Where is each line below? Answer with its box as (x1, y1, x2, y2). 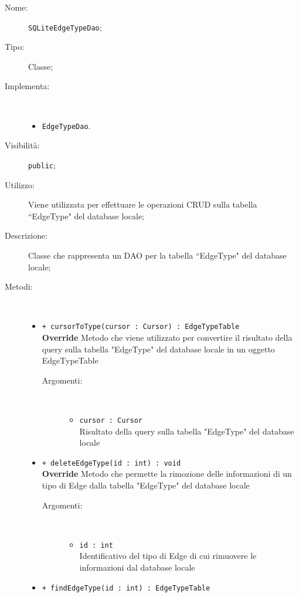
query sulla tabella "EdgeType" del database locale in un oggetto (42, 342, 275, 355)
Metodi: (5, 280, 33, 293)
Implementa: (5, 80, 50, 92)
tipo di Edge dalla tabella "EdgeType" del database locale (42, 479, 250, 491)
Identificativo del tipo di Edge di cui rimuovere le (79, 549, 257, 562)
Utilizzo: (5, 178, 35, 191)
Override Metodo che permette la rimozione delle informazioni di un (42, 467, 292, 480)
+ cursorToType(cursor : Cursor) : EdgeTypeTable (42, 323, 240, 331)
